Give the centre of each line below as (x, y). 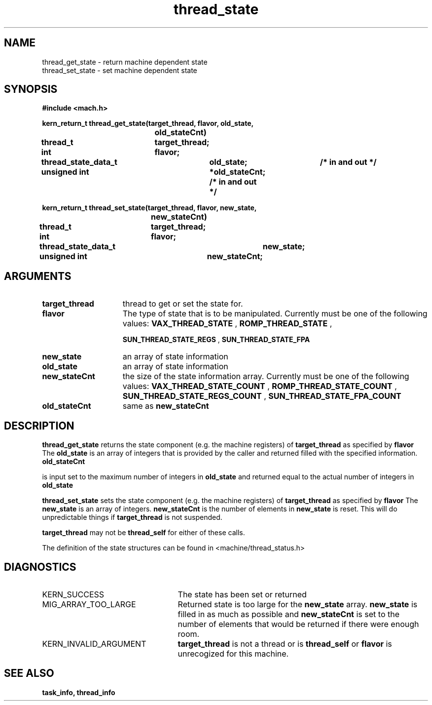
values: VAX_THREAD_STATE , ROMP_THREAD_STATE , (227, 324)
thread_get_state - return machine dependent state (125, 62)
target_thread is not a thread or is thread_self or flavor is (285, 644)
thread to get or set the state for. (183, 304)
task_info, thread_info (79, 692)
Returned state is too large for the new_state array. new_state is (298, 604)
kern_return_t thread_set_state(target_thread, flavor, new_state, (149, 208)
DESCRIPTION (39, 426)
